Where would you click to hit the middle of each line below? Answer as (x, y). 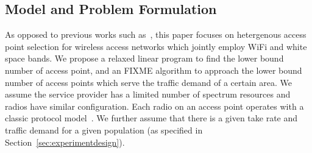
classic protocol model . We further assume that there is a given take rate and (151, 118)
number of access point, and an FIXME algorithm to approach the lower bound (154, 70)
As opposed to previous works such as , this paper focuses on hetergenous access (156, 34)
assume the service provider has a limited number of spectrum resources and (148, 94)
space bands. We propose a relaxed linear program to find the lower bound (144, 58)
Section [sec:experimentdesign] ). (65, 142)
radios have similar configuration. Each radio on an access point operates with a (154, 106)
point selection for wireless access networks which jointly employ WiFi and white (156, 46)
